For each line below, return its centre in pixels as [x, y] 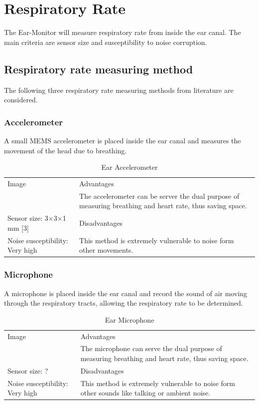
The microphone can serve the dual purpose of [151, 348]
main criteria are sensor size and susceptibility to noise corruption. [106, 42]
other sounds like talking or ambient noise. [145, 393]
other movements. [106, 250]
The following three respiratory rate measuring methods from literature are [119, 90]
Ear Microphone [129, 319]
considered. [21, 100]
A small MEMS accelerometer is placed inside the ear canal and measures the [123, 140]
